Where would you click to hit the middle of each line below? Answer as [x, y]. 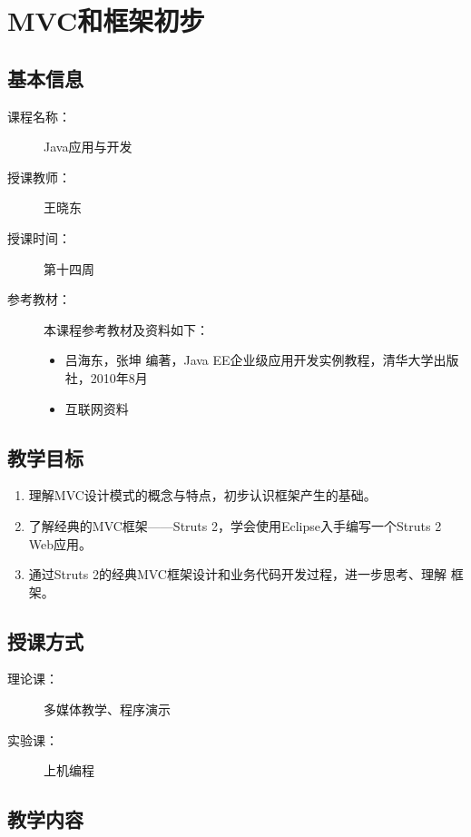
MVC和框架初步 [106, 20]
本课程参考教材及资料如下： [126, 329]
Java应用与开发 [88, 147]
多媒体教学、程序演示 [107, 709]
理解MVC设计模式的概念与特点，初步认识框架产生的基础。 [202, 495]
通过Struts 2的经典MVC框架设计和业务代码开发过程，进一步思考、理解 [237, 574]
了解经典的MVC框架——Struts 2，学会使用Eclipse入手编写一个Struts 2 [235, 525]
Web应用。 [60, 543]
